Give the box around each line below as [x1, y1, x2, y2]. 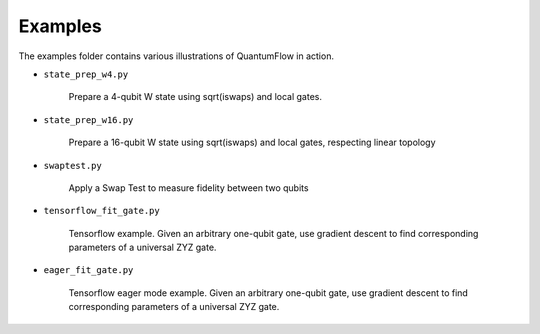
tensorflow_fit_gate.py [43, 205, 160, 217]
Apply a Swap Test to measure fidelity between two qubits [68, 181, 309, 194]
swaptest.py [43, 160, 102, 171]
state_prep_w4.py [43, 68, 129, 80]
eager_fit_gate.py [43, 265, 134, 276]
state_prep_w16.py [43, 114, 134, 125]
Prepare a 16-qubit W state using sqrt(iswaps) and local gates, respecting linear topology [68, 136, 436, 149]
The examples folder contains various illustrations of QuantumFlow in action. [18, 50, 335, 62]
